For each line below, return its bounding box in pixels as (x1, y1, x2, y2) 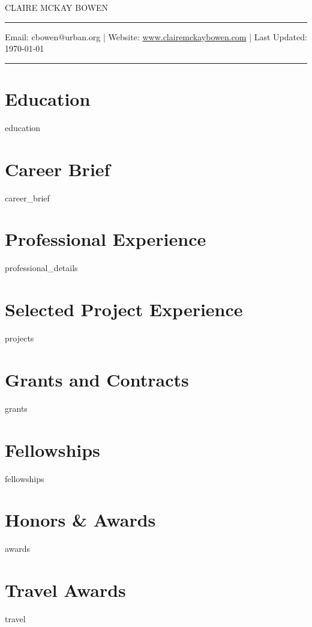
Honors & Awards (5, 507, 156, 532)
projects (5, 332, 34, 344)
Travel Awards (5, 578, 126, 602)
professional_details (5, 262, 78, 274)
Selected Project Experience (5, 297, 243, 322)
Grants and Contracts (5, 367, 189, 391)
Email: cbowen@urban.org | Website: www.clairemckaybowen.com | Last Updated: (5, 30, 307, 43)
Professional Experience (5, 227, 206, 251)
